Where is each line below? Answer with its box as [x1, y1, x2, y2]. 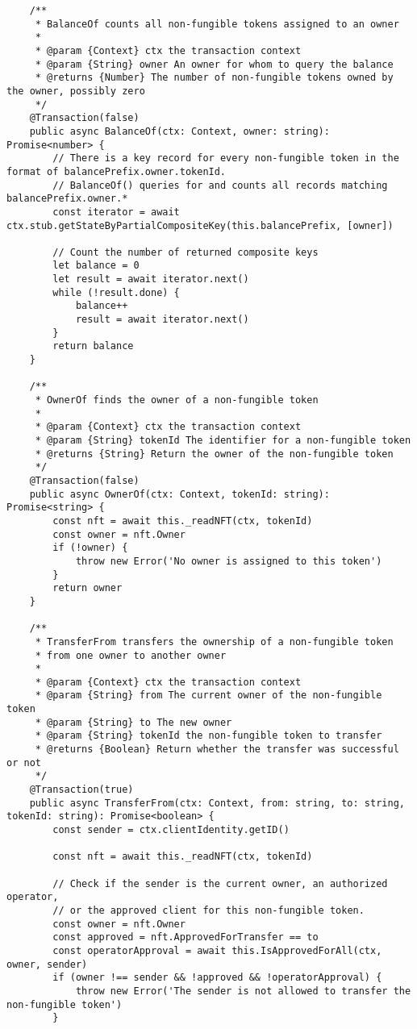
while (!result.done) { [52, 286, 180, 298]
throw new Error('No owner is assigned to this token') [75, 555, 382, 567]
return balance [52, 340, 134, 352]
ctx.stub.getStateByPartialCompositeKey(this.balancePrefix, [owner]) [6, 219, 394, 231]
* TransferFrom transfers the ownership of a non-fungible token [35, 635, 394, 648]
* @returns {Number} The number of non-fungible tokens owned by [35, 72, 394, 84]
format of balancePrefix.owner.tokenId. [6, 165, 227, 177]
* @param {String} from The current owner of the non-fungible [35, 689, 382, 702]
